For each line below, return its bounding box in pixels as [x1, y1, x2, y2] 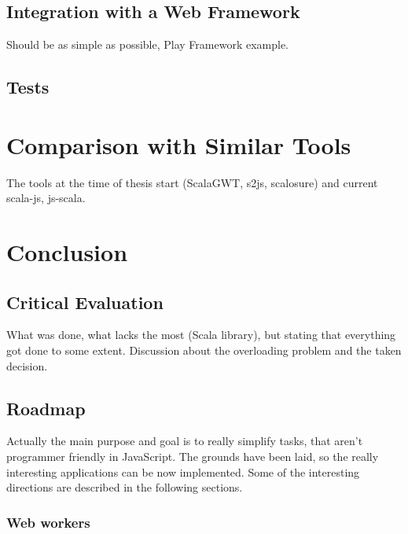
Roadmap [6, 396, 86, 420]
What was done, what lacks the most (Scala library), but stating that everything [6, 326, 396, 343]
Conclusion [6, 236, 128, 268]
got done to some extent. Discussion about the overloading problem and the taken [6, 342, 402, 359]
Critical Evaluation [6, 289, 164, 314]
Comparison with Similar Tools [6, 128, 351, 160]
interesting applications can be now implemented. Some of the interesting [6, 463, 360, 480]
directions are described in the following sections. [6, 479, 243, 495]
